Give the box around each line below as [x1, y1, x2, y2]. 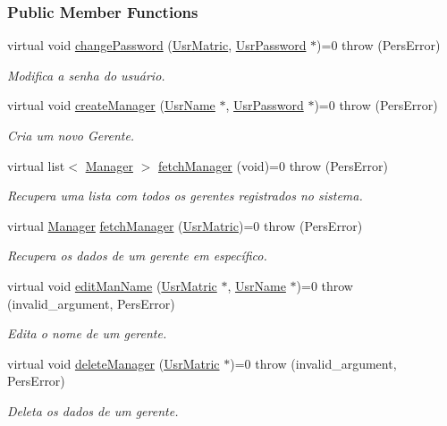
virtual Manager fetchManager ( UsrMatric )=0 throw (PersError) [7, 216, 363, 234]
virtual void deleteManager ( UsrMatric [7, 354, 220, 372]
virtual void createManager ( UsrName [7, 96, 215, 115]
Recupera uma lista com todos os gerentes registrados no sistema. [7, 186, 363, 205]
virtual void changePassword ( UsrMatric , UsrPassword [7, 36, 307, 55]
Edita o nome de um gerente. [7, 324, 167, 343]
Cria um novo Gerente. [7, 126, 135, 144]
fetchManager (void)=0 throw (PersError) [157, 156, 388, 175]
